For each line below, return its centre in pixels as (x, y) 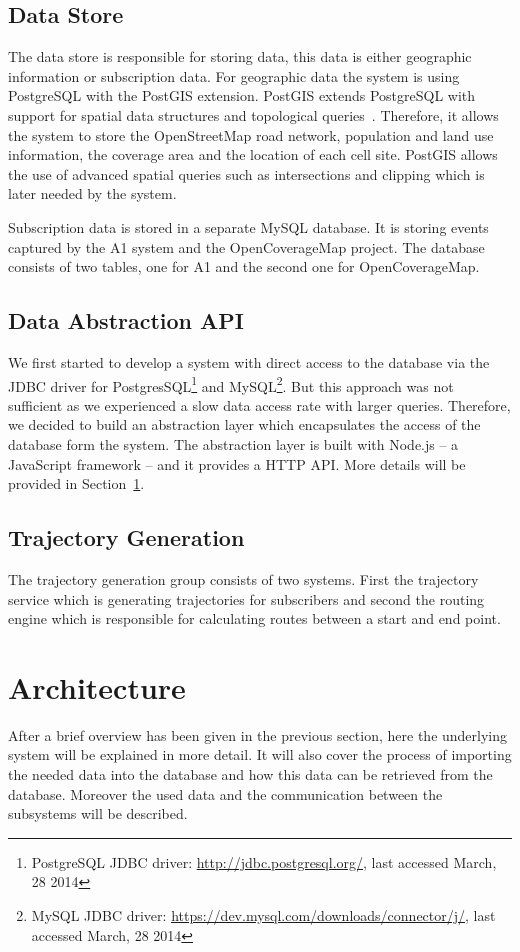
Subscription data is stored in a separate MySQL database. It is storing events (248, 226)
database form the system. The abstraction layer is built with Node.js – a (233, 443)
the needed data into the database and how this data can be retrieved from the (250, 774)
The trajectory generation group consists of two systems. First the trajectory (243, 578)
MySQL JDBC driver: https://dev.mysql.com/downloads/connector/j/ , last (263, 915)
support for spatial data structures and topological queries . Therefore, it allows (253, 114)
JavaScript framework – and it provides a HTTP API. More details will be (237, 463)
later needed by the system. (92, 193)
